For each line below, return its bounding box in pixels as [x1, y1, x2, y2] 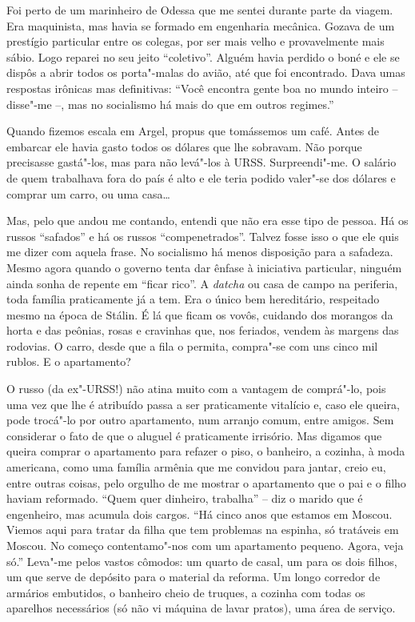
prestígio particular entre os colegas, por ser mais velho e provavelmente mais [6, 33, 385, 50]
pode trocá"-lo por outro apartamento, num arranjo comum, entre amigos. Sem [6, 411, 394, 428]
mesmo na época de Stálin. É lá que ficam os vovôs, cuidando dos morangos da [6, 306, 393, 323]
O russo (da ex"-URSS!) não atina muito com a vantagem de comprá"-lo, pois [6, 380, 386, 397]
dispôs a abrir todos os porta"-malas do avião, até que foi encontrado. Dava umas [6, 64, 405, 81]
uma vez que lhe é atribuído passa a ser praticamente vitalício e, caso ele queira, [6, 395, 400, 412]
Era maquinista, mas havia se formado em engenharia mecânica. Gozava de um [6, 17, 395, 34]
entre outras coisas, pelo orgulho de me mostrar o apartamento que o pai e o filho [6, 474, 406, 491]
